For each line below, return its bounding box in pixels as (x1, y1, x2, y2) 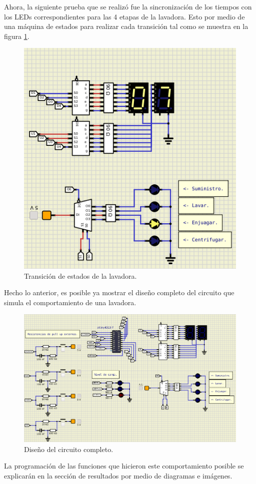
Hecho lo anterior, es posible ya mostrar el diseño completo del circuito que (4, 287, 234, 298)
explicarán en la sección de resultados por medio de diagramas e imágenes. (4, 470, 232, 481)
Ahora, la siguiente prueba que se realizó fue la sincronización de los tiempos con (4, 1, 252, 11)
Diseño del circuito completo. (24, 444, 113, 454)
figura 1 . (4, 30, 29, 41)
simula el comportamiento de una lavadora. (4, 297, 136, 307)
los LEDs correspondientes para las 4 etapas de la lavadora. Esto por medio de (4, 11, 245, 21)
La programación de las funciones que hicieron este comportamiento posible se (4, 461, 244, 471)
